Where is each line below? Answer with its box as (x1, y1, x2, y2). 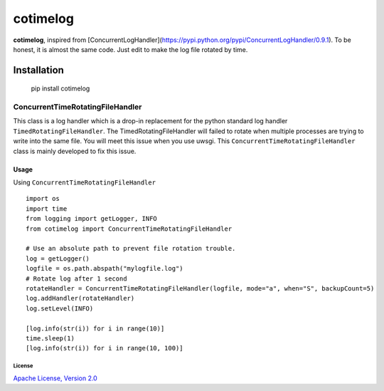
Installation (13, 64, 64, 76)
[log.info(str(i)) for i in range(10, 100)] (26, 344, 184, 353)
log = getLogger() (26, 254, 90, 263)
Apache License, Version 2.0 (13, 374, 97, 382)
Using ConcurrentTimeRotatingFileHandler (13, 178, 156, 187)
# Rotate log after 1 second (26, 274, 127, 283)
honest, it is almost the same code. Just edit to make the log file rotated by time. (13, 45, 248, 53)
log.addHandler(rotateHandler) (26, 294, 135, 303)
